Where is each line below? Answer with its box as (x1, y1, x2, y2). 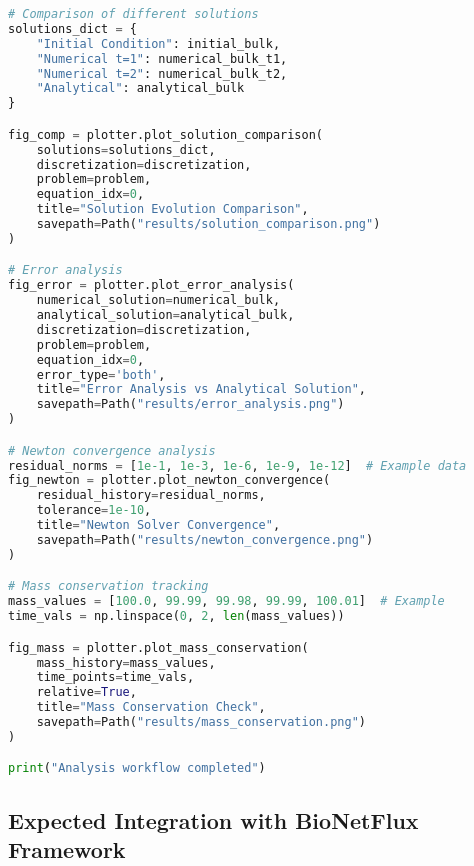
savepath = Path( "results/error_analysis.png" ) (36, 397, 345, 412)
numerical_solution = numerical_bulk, (36, 293, 281, 308)
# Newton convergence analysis (8, 443, 216, 458)
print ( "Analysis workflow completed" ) (8, 761, 266, 776)
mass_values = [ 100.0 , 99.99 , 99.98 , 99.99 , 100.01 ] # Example (8, 594, 445, 609)
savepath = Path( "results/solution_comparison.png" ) (36, 217, 381, 232)
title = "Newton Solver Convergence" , (36, 518, 281, 533)
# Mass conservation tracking (8, 579, 209, 594)
